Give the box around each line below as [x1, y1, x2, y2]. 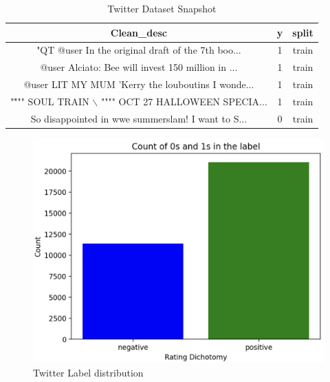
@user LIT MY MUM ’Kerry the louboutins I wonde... [23, 77, 254, 92]
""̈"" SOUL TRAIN [10, 94, 89, 108]
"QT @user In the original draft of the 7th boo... [36, 43, 241, 57]
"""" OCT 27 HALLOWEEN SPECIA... [100, 94, 267, 108]
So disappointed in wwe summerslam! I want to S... [30, 111, 247, 125]
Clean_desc [110, 25, 168, 39]
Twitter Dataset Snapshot [107, 1, 217, 15]
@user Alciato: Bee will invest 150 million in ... [40, 60, 238, 74]
